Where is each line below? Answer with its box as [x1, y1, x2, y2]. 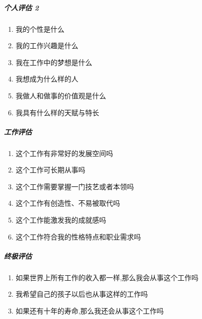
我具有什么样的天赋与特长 [15, 107, 99, 117]
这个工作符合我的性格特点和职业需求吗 [15, 231, 141, 241]
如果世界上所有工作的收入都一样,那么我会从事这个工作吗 [15, 272, 199, 282]
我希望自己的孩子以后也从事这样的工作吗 [15, 289, 148, 299]
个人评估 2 [4, 2, 39, 12]
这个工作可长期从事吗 [15, 164, 85, 175]
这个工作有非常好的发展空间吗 [15, 148, 113, 158]
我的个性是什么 [15, 23, 65, 34]
